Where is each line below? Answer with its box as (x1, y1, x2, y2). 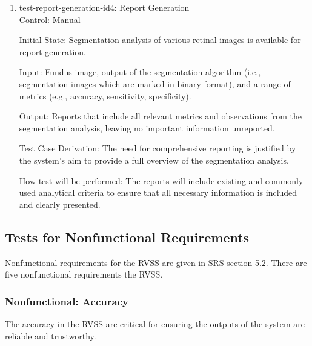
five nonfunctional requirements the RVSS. (5, 268, 163, 281)
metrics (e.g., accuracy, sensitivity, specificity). (19, 89, 191, 102)
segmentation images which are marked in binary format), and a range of (19, 77, 291, 90)
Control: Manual (19, 13, 81, 25)
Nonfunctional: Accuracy (5, 293, 128, 308)
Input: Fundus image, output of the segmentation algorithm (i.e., (19, 65, 261, 78)
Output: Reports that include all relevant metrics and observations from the (19, 110, 302, 122)
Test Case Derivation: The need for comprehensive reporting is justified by (19, 142, 296, 155)
